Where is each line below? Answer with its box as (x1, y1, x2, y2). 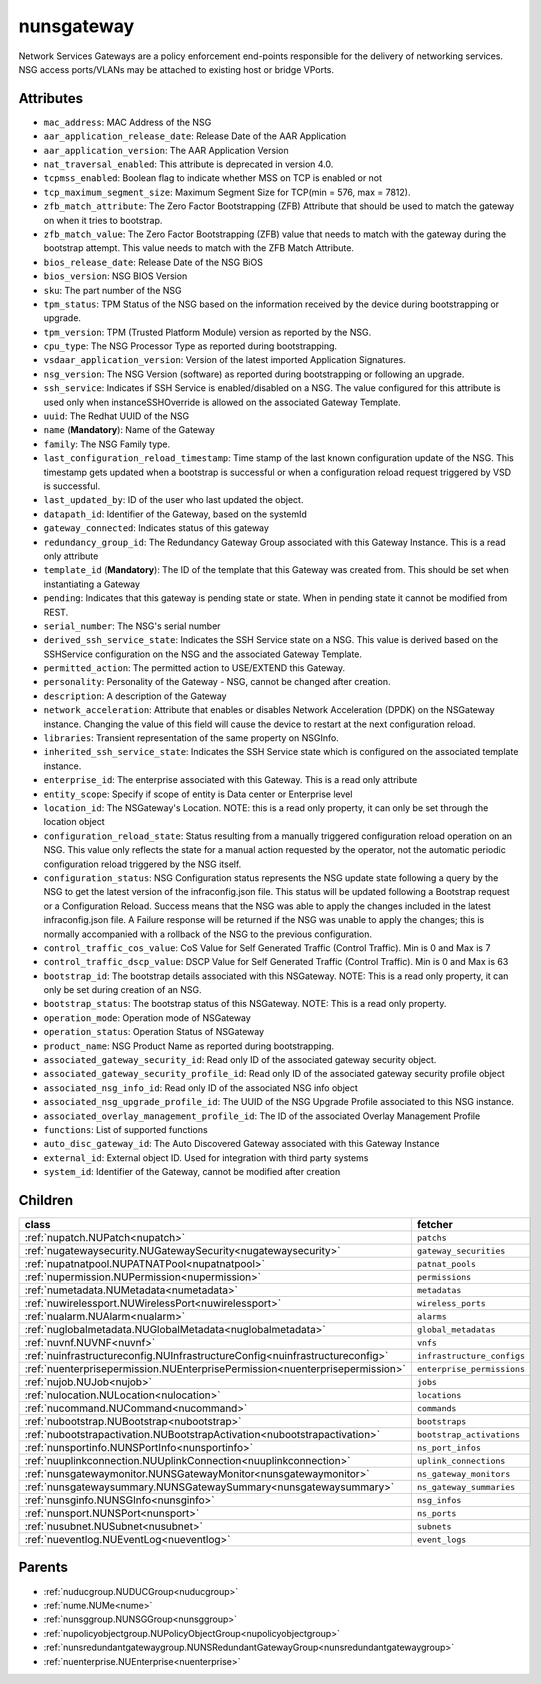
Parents (18, 1559, 69, 1576)
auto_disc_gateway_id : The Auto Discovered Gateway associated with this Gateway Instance (43, 1138, 440, 1150)
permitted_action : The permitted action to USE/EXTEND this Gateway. (43, 662, 345, 674)
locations (416, 1390, 462, 1400)
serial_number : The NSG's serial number (43, 620, 221, 632)
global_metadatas (416, 1324, 496, 1335)
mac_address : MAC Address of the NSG (43, 116, 212, 128)
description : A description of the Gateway (43, 690, 227, 702)
